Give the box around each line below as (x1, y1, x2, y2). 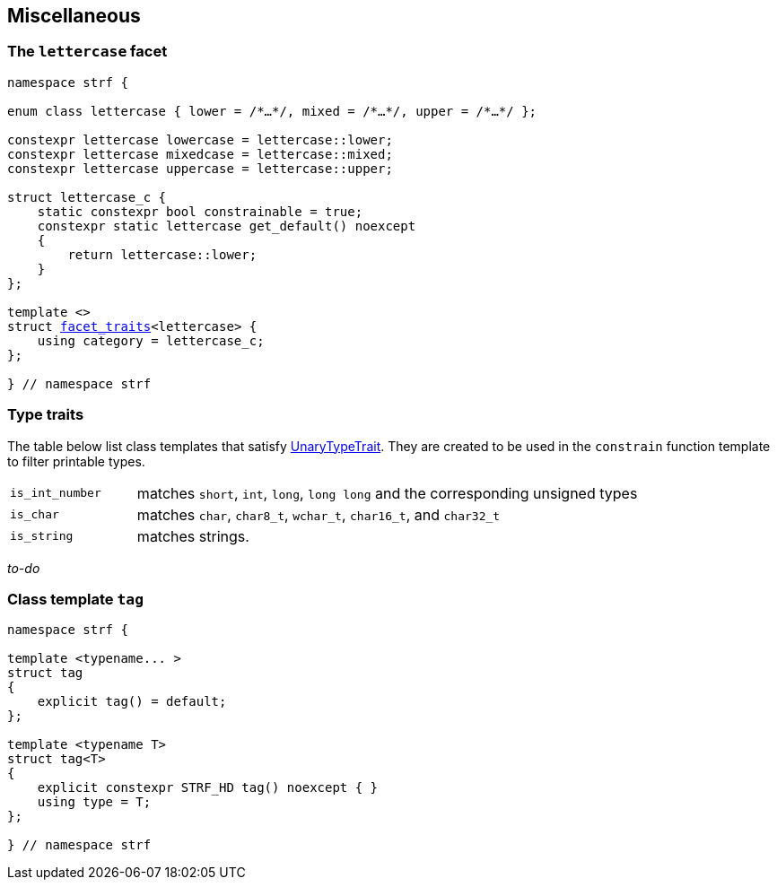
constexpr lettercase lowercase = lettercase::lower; (7, 132, 393, 147)
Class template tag (7, 589, 144, 608)
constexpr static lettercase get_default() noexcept (37, 218, 416, 233)
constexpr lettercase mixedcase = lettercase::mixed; (7, 146, 393, 161)
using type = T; (37, 795, 152, 810)
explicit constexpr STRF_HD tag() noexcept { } (37, 780, 379, 796)
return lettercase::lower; (67, 247, 258, 262)
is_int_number (10, 486, 101, 500)
